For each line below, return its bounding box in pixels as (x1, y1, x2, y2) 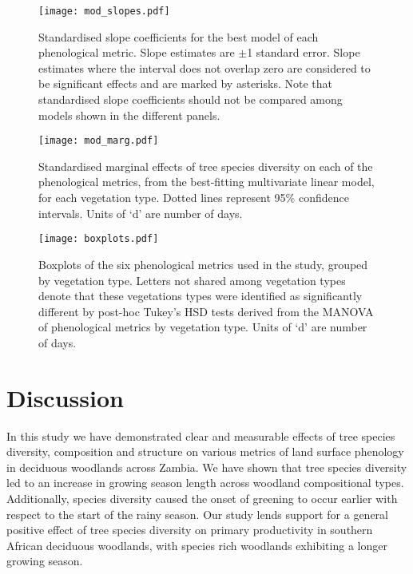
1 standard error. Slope (247, 44, 360, 61)
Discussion (6, 381, 124, 414)
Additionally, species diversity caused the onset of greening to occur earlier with (6, 489, 398, 506)
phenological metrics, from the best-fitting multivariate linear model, (38, 173, 375, 190)
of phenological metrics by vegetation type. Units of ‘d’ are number (38, 319, 367, 335)
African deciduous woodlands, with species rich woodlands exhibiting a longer (6, 536, 387, 553)
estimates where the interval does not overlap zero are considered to (38, 59, 371, 76)
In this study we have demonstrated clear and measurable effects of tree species (6, 427, 395, 444)
